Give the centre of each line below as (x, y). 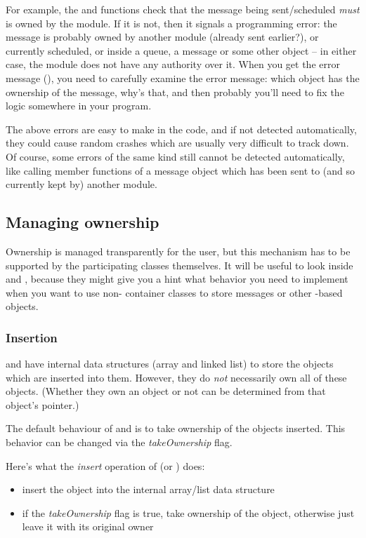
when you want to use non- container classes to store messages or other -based (174, 292)
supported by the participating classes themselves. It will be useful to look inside (179, 265)
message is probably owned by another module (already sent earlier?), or (162, 37)
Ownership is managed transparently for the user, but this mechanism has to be (178, 251)
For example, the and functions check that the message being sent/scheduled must (183, 9)
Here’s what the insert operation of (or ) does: (105, 465)
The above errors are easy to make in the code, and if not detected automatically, (181, 129)
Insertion (32, 337)
